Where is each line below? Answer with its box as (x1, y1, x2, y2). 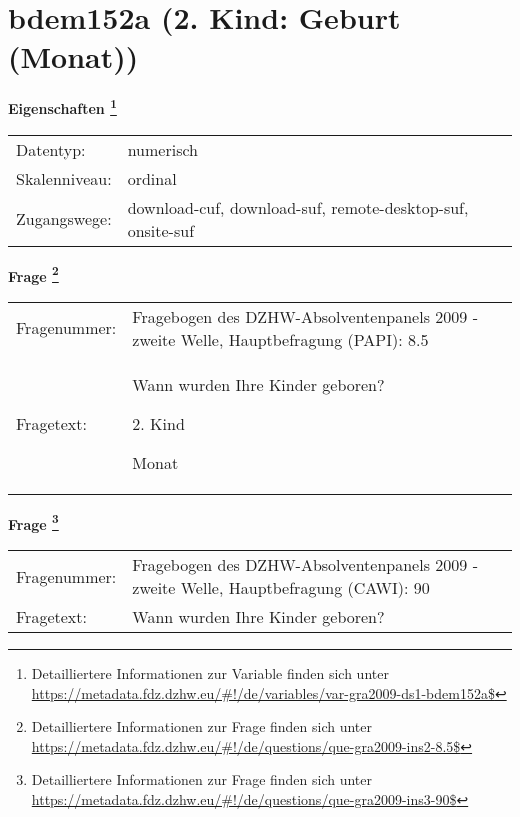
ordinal (127, 166, 177, 190)
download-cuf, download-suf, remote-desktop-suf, (127, 195, 469, 219)
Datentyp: (16, 137, 86, 161)
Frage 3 (8, 510, 59, 534)
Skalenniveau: (16, 166, 112, 190)
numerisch (127, 137, 198, 161)
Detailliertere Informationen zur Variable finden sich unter (31, 663, 389, 684)
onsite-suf (127, 218, 195, 242)
